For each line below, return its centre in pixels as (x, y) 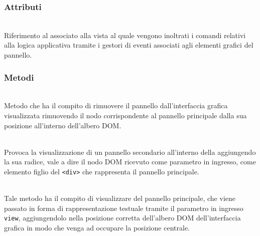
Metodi (19, 77)
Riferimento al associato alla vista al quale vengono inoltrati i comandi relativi (125, 35)
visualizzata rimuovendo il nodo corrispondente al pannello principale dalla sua (125, 115)
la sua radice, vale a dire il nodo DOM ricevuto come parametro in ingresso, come (130, 162)
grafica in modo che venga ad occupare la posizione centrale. (97, 228)
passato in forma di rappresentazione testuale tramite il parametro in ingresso (124, 208)
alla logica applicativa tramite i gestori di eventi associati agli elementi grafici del (129, 45)
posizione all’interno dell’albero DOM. (63, 125)
